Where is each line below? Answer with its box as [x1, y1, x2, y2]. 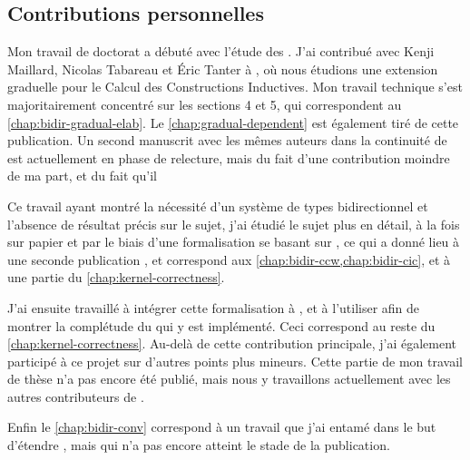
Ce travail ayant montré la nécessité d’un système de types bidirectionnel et [7, 196, 428, 215]
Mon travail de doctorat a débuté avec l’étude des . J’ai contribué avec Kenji [7, 42, 435, 61]
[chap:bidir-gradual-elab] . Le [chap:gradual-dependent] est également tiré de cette [7, 113, 459, 132]
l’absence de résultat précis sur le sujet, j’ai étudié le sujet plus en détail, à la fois [7, 214, 460, 233]
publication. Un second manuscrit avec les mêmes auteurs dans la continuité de [7, 131, 447, 150]
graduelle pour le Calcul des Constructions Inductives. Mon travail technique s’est [7, 77, 463, 96]
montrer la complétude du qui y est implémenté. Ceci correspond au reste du [7, 316, 436, 335]
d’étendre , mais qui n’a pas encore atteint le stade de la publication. [7, 436, 390, 455]
